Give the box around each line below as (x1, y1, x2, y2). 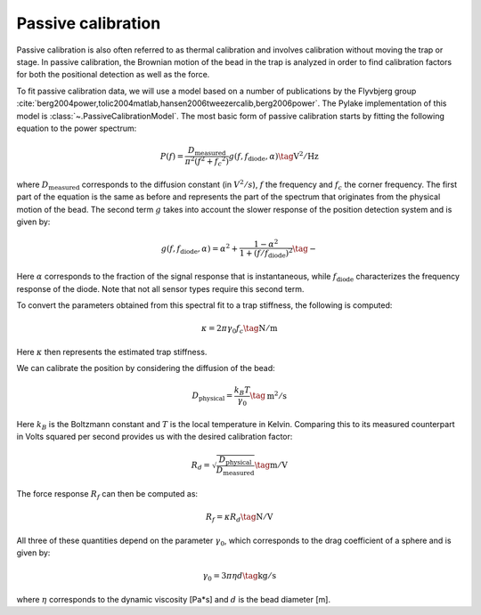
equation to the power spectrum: (16, 123, 137, 134)
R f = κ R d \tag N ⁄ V (205, 512, 273, 524)
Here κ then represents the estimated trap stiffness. (16, 346, 208, 357)
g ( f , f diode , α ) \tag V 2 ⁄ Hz (228, 150, 320, 164)
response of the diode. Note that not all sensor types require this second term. (16, 283, 305, 294)
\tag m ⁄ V (254, 459, 289, 470)
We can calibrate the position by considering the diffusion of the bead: (16, 363, 275, 374)
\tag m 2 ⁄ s (249, 389, 288, 401)
